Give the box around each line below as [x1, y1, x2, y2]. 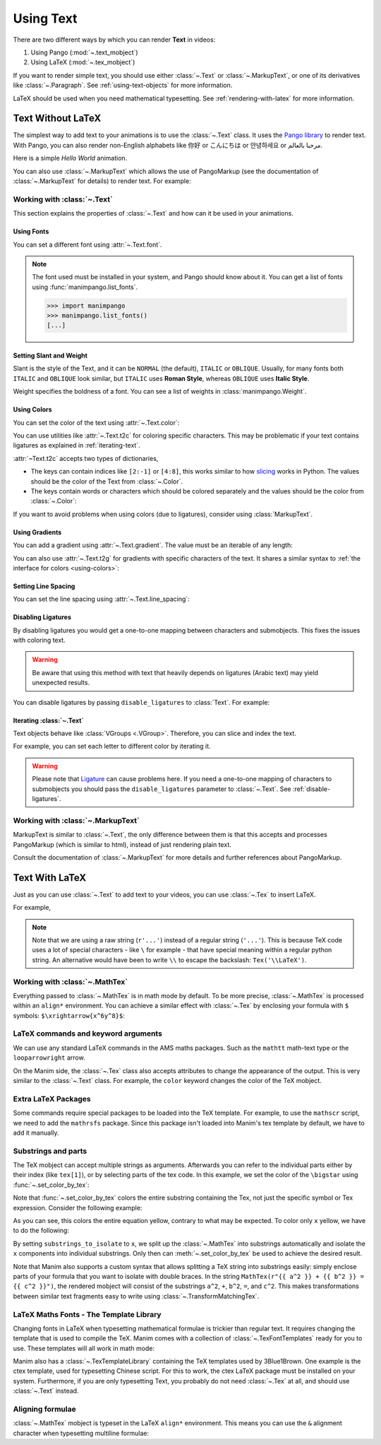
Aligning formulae [13, 1404, 77, 1414]
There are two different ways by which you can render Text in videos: [13, 35, 216, 44]
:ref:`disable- [292, 785, 331, 793]
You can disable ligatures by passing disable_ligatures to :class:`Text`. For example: [13, 698, 270, 706]
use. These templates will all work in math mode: [13, 1344, 155, 1352]
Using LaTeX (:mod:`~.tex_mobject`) [30, 58, 135, 66]
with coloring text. [13, 636, 66, 645]
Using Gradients [13, 527, 62, 537]
